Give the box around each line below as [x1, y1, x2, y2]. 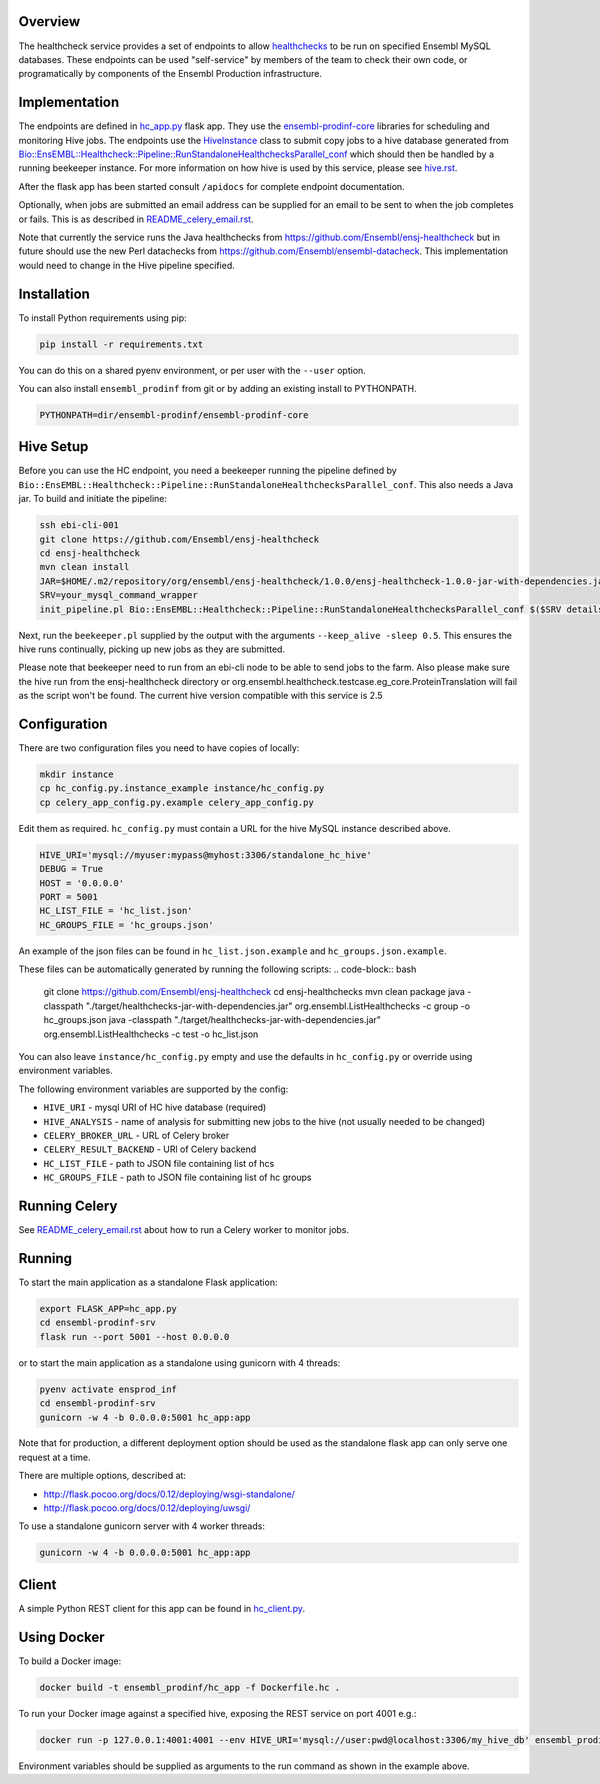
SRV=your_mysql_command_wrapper [39, 590, 199, 601]
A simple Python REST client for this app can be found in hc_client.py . [18, 1602, 305, 1614]
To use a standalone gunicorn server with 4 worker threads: [18, 1520, 265, 1532]
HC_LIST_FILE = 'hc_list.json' [39, 905, 194, 917]
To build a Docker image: [18, 1655, 122, 1667]
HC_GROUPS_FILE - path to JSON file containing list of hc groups [43, 1171, 312, 1184]
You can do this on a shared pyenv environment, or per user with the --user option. [18, 364, 367, 376]
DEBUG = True [39, 863, 104, 875]
